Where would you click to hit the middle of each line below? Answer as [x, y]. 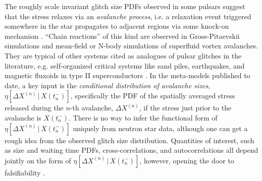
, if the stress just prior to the [185, 108]
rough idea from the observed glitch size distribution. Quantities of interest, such [129, 140]
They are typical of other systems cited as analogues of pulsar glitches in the [123, 55]
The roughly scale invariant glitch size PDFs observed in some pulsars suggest [125, 6]
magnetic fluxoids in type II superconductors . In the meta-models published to [127, 75]
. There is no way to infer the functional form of [143, 117]
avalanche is [23, 117]
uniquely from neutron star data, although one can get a [160, 128]
